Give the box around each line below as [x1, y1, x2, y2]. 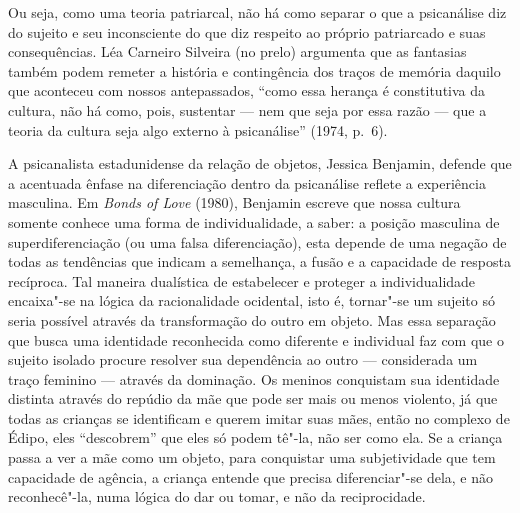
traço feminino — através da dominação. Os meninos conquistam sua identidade [8, 368, 500, 389]
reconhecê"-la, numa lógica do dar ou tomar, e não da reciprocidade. [8, 486, 426, 507]
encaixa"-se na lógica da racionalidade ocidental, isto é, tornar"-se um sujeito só [8, 290, 495, 311]
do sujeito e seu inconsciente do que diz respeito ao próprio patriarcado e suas [8, 21, 486, 42]
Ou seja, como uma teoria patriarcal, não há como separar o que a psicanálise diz [8, 2, 507, 22]
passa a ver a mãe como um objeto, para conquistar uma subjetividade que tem [8, 447, 496, 468]
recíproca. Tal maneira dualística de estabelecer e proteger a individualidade [8, 270, 476, 291]
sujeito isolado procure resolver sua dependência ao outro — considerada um [8, 349, 478, 370]
